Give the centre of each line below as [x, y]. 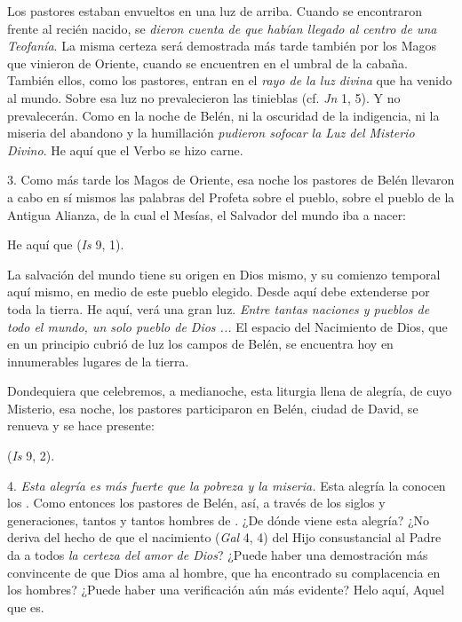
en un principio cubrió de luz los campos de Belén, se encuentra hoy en [200, 344]
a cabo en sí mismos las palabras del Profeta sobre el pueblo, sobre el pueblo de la [231, 197]
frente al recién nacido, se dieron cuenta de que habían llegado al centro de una [222, 28]
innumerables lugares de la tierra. [98, 361]
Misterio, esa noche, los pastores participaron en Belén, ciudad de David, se [213, 408]
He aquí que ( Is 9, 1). [66, 244]
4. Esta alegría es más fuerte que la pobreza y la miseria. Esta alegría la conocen [227, 485]
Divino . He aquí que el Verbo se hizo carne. [125, 150]
